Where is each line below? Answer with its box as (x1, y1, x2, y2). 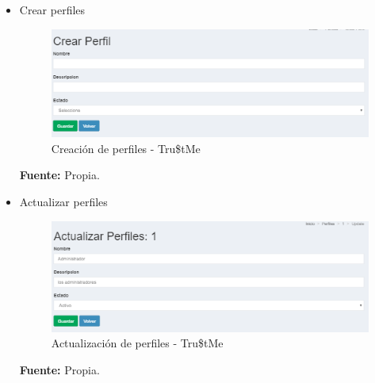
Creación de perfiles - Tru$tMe (51, 140, 201, 156)
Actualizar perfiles (19, 193, 108, 209)
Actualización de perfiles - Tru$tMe (51, 335, 224, 351)
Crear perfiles (19, 2, 86, 17)
